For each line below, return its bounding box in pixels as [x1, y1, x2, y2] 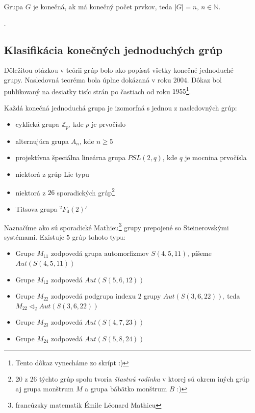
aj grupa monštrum [15, 383, 74, 393]
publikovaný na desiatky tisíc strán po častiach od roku [4, 86, 170, 96]
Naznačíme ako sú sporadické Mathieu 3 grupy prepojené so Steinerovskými [4, 220, 229, 232]
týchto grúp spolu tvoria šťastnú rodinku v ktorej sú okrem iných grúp [39, 374, 250, 384]
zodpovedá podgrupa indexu [51, 291, 136, 301]
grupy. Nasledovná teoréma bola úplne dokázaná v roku [4, 74, 171, 84]
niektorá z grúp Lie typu [15, 169, 89, 179]
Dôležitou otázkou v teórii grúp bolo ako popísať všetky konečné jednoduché [4, 65, 233, 75]
